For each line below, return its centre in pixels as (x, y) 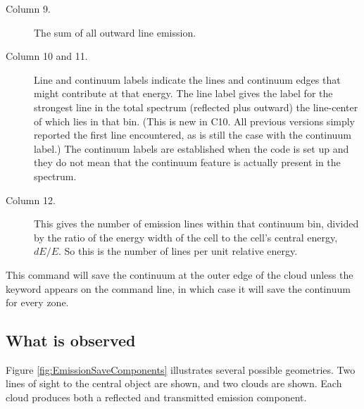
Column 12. (31, 200)
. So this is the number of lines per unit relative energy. (178, 251)
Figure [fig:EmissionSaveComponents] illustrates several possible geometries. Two (181, 369)
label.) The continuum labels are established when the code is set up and (192, 148)
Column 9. (28, 8)
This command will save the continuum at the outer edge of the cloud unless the (180, 274)
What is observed (71, 340)
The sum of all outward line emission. (115, 32)
